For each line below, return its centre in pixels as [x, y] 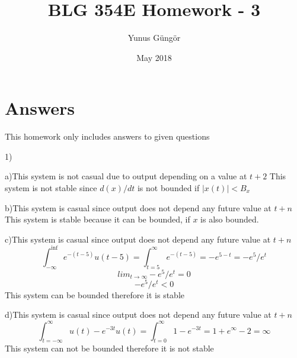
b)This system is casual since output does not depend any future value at [138, 207]
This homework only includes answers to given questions [107, 136]
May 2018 [154, 57]
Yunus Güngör [154, 38]
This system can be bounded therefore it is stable [95, 294]
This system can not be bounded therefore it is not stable [109, 348]
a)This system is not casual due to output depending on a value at [126, 176]
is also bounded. [230, 219]
